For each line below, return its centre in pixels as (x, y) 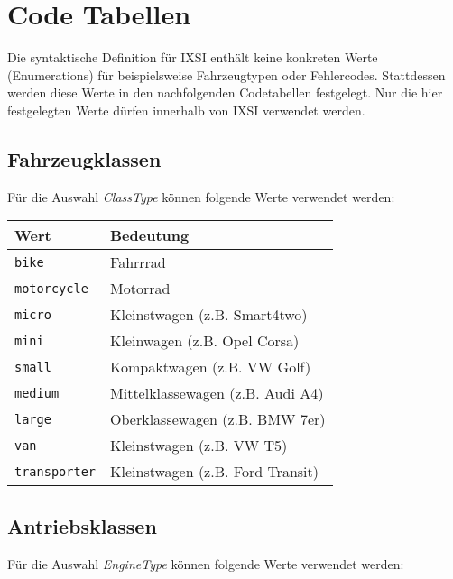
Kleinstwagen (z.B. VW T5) (199, 446)
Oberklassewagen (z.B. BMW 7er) (218, 419)
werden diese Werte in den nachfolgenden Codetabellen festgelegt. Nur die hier (225, 92)
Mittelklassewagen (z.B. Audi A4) (217, 393)
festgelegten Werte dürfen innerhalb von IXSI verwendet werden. (186, 110)
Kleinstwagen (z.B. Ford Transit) (214, 472)
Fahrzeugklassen (84, 158)
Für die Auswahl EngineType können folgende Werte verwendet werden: (206, 563)
